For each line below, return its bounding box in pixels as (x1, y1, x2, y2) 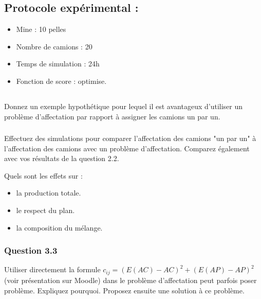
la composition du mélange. (16, 222, 103, 233)
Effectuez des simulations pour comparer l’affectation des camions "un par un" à (4, 133, 256, 144)
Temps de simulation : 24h (16, 58, 100, 69)
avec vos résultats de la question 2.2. (4, 153, 119, 164)
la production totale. (16, 187, 81, 198)
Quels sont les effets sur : (4, 170, 83, 181)
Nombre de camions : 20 (16, 41, 92, 51)
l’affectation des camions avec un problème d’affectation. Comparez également (4, 143, 250, 153)
